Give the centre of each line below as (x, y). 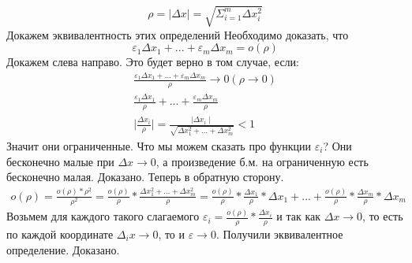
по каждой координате (60, 233)
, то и (172, 233)
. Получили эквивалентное (279, 233)
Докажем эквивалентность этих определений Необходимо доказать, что (178, 34)
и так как (298, 216)
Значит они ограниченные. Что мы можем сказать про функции (159, 145)
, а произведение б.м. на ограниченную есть (262, 161)
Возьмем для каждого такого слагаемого (103, 216)
